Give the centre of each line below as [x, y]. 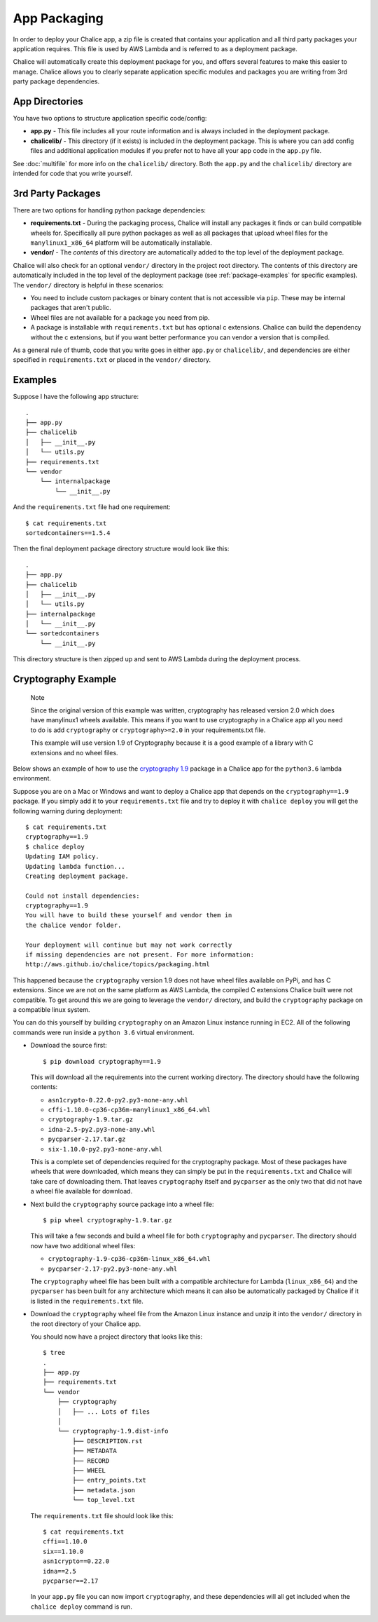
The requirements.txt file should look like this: [102, 1515]
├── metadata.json [104, 1490]
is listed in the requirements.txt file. [87, 1301]
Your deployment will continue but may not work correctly [129, 945]
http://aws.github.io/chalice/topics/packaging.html [118, 965]
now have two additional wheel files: [83, 1245]
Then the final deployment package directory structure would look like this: [121, 549]
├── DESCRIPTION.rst [107, 1441]
